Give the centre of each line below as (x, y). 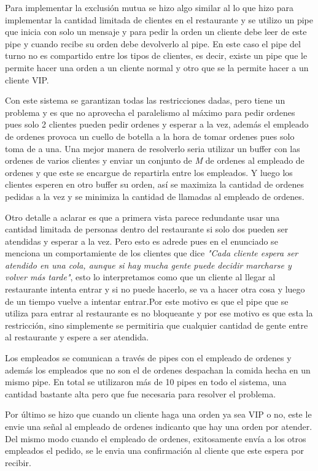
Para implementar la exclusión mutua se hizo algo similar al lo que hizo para (149, 7)
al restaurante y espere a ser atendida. (77, 337)
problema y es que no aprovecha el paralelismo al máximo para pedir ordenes (150, 112)
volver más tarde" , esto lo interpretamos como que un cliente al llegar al (140, 277)
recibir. (18, 462)
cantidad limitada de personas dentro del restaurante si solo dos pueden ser (147, 229)
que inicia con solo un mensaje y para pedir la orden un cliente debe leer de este (156, 32)
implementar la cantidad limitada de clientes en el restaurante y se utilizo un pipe (159, 19)
